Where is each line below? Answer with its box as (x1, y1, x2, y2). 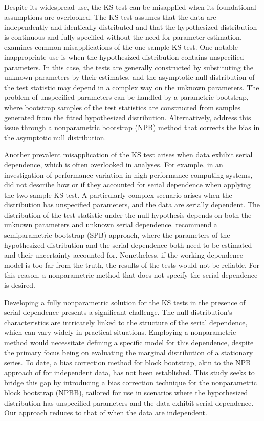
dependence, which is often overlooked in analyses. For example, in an (4, 159, 223, 170)
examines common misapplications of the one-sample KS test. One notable (4, 41, 238, 52)
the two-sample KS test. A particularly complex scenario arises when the (4, 189, 232, 200)
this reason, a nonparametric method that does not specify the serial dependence (4, 269, 258, 280)
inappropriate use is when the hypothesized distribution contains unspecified (4, 51, 244, 62)
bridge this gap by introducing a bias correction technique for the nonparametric (4, 377, 257, 388)
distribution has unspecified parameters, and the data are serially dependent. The (4, 199, 260, 210)
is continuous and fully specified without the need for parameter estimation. (4, 31, 242, 42)
